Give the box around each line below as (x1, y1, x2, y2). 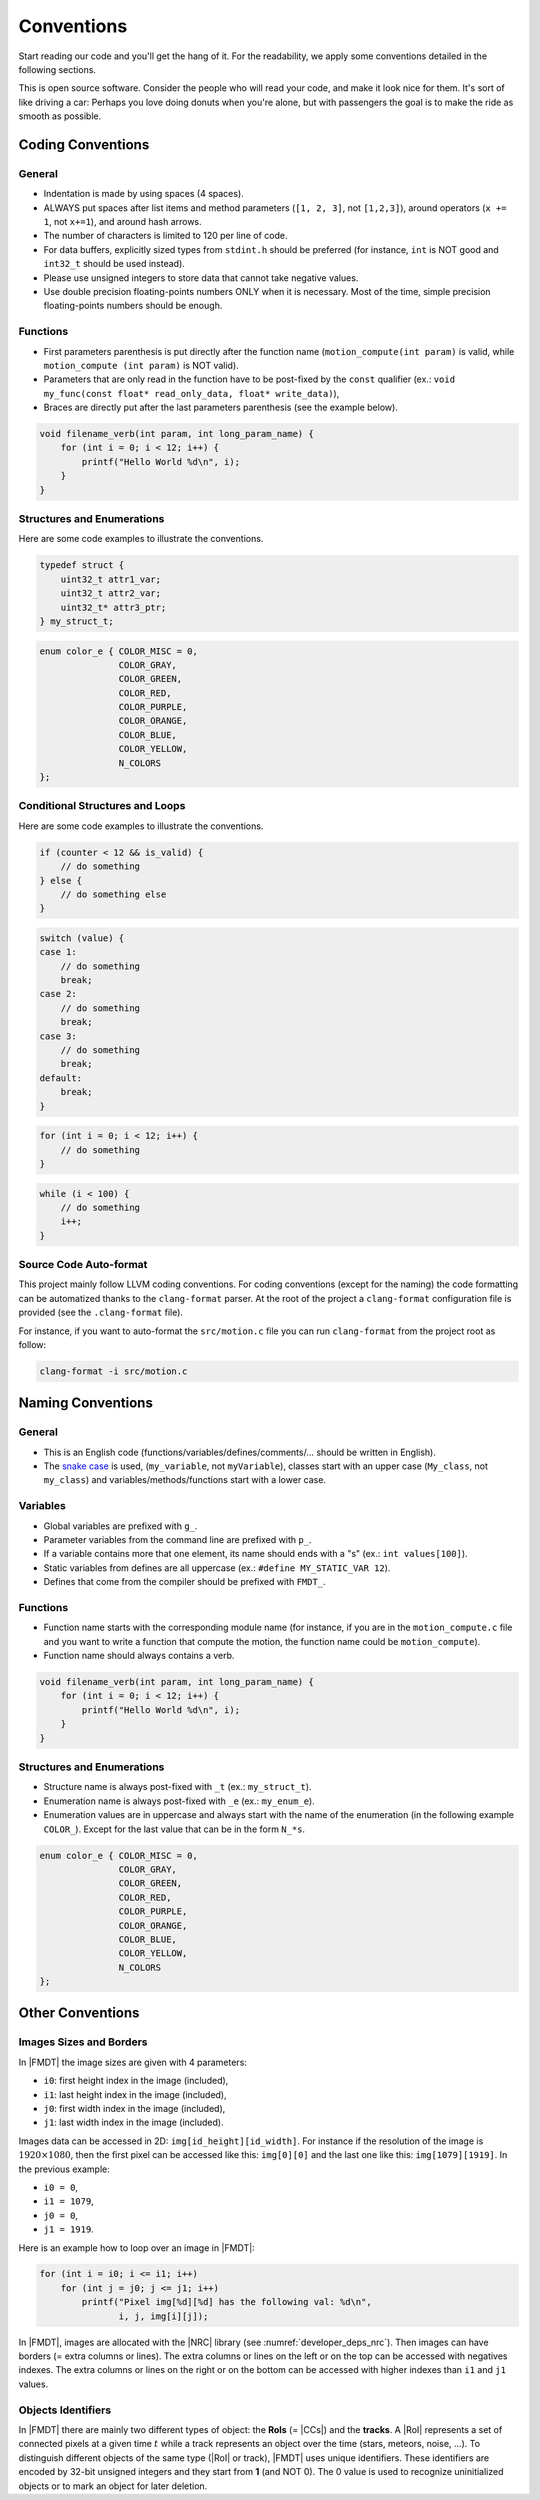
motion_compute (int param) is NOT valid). (43, 359, 239, 371)
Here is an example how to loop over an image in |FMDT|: (18, 2241, 255, 2254)
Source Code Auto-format (18, 1258, 148, 1272)
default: (39, 1072, 83, 1084)
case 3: (39, 1030, 77, 1042)
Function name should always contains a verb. (43, 1650, 235, 1662)
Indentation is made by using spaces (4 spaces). (43, 188, 244, 200)
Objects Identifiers (18, 2403, 112, 2417)
